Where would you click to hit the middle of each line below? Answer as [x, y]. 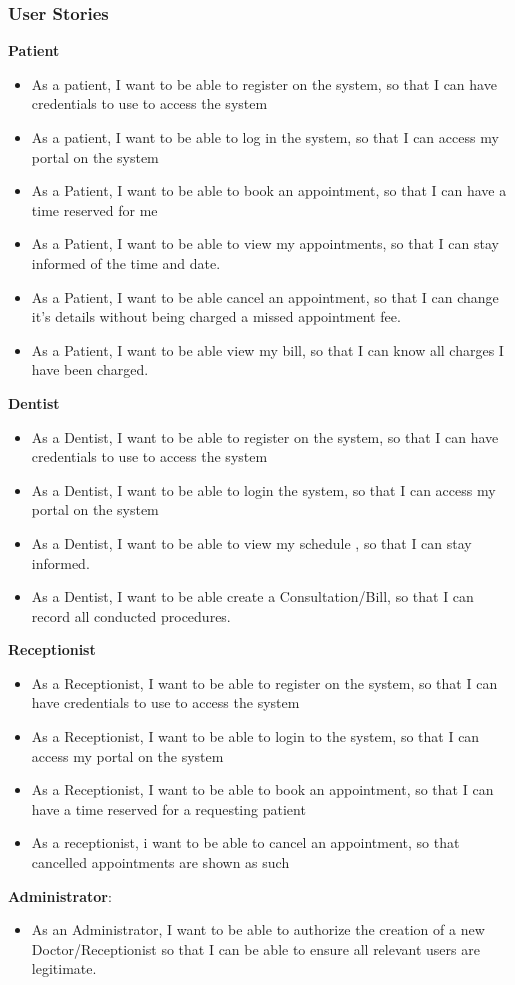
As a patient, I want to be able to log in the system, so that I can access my [265, 137]
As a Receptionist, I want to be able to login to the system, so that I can [255, 736]
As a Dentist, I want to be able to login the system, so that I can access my [263, 489]
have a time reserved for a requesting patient [168, 808]
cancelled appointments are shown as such [160, 862]
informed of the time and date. [126, 262]
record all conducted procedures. [131, 615]
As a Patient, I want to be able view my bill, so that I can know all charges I [267, 349]
